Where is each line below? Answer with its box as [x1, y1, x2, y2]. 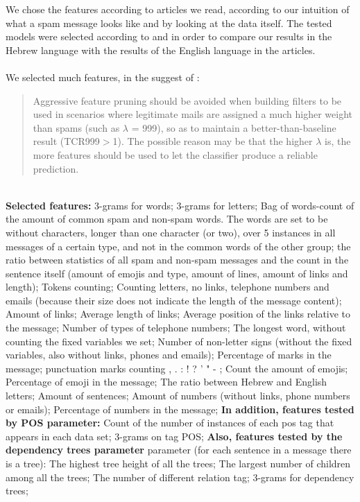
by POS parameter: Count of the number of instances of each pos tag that [6, 415, 334, 430]
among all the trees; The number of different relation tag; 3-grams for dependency [6, 469, 354, 484]
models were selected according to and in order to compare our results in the [6, 29, 332, 44]
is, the [325, 134, 351, 148]
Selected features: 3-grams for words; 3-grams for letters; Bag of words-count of [6, 198, 354, 212]
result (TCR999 [33, 134, 100, 148]
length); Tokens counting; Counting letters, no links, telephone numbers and [6, 279, 329, 294]
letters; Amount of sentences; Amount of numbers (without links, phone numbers [6, 388, 350, 403]
